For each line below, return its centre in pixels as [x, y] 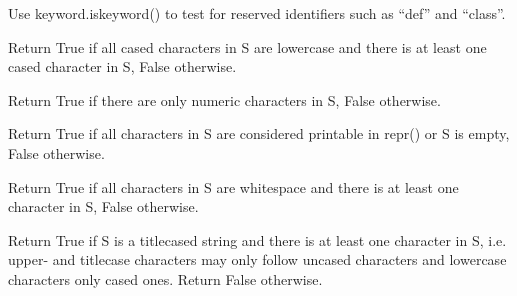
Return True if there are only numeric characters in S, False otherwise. [224, 99]
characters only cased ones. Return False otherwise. [165, 278]
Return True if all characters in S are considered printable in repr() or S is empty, [259, 133]
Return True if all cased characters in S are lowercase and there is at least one [247, 46]
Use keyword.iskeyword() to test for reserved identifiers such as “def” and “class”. [257, 13]
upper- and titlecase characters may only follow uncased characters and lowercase [257, 259]
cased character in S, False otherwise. [122, 66]
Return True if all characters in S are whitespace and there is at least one [233, 186]
